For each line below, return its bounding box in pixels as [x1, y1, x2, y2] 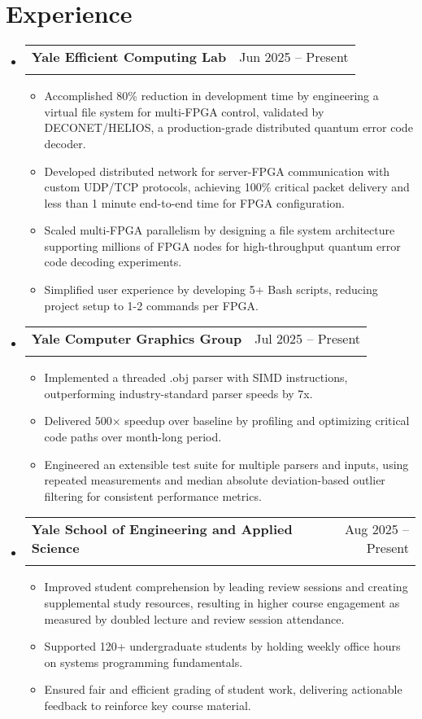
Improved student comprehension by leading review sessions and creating [44, 578, 408, 595]
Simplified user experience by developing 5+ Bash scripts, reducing [44, 281, 378, 298]
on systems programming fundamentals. [44, 653, 243, 670]
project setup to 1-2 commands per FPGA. [44, 296, 259, 313]
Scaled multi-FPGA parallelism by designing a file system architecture [44, 221, 395, 239]
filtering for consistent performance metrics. [44, 487, 262, 504]
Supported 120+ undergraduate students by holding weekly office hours [44, 638, 401, 655]
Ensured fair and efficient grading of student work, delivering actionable [44, 681, 402, 698]
